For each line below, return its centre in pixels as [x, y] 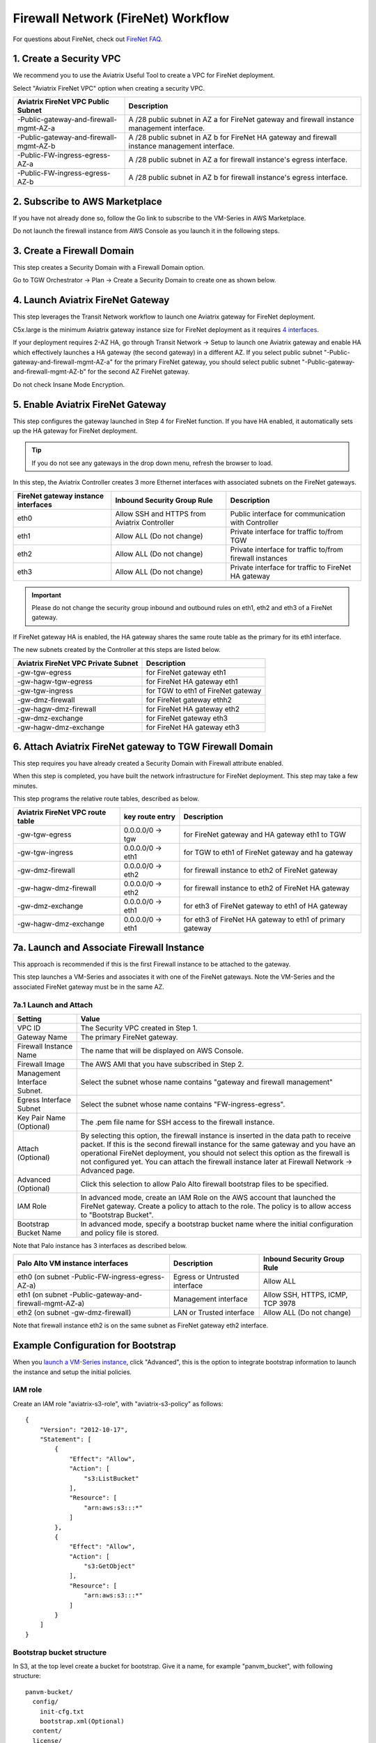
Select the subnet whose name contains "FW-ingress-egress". [183, 1104]
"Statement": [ [65, 1439]
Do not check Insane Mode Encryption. [69, 384]
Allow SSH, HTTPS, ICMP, [305, 1295]
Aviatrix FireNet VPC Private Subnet [78, 663]
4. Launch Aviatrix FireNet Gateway [91, 300]
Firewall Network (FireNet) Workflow [121, 18]
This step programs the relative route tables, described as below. [106, 799]
